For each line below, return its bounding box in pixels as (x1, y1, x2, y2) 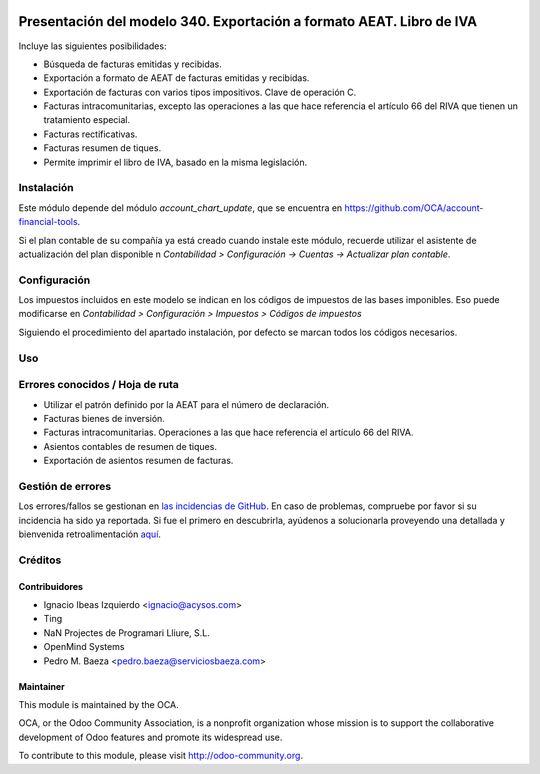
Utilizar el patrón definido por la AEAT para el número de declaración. (43, 398, 330, 410)
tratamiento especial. (43, 114, 131, 126)
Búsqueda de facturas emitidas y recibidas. (43, 58, 222, 70)
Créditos (18, 553, 62, 567)
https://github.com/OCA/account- (344, 201, 484, 214)
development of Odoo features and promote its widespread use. (18, 731, 283, 743)
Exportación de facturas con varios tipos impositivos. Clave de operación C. (43, 86, 357, 98)
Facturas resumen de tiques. (43, 142, 162, 154)
